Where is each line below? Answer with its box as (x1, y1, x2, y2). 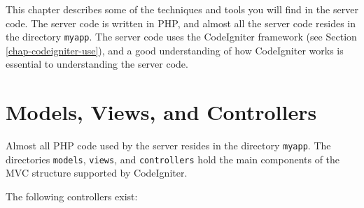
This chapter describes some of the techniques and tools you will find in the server (6, 2, 358, 16)
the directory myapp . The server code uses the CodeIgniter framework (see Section (6, 29, 357, 44)
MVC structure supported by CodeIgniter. (6, 165, 188, 180)
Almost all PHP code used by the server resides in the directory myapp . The (6, 138, 331, 153)
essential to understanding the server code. (6, 57, 188, 71)
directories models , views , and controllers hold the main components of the (6, 151, 340, 166)
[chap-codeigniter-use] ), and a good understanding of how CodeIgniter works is (6, 43, 344, 57)
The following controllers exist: (6, 189, 138, 204)
